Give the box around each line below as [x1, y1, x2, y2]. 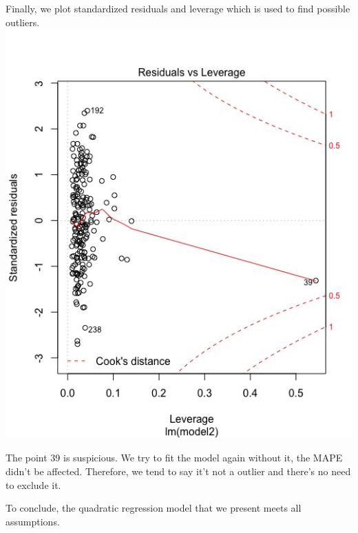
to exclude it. [6, 477, 61, 492]
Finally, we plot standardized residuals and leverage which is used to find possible [6, 1, 350, 15]
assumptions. [6, 514, 60, 528]
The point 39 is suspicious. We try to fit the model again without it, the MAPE [6, 450, 343, 465]
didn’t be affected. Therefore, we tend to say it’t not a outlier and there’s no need [6, 463, 351, 478]
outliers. [6, 14, 40, 29]
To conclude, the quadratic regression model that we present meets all [6, 501, 302, 515]
